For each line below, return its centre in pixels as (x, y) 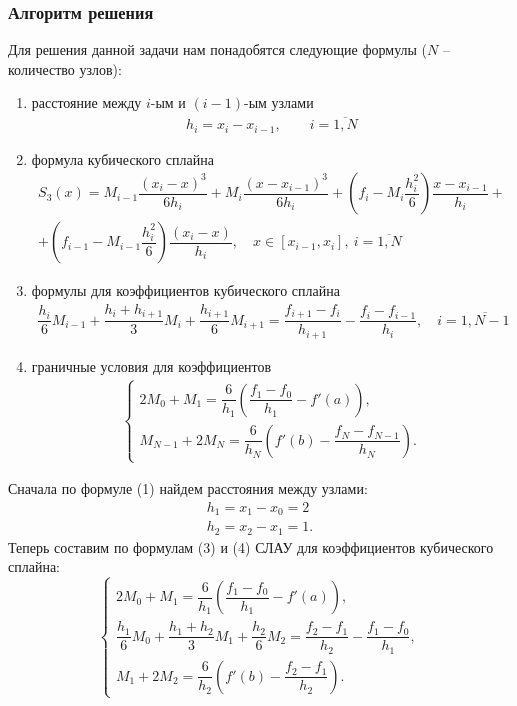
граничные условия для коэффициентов (151, 365)
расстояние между (86, 102)
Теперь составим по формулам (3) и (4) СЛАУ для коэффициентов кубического (251, 546)
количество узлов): (65, 68)
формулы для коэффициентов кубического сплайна (185, 290)
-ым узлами (278, 102)
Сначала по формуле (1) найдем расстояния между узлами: (188, 488)
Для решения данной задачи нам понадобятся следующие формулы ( (218, 49)
